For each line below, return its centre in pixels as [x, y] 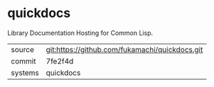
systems [25, 73]
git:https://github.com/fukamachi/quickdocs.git [124, 49]
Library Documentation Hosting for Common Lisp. [80, 33]
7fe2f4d [60, 61]
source [22, 49]
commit [23, 61]
